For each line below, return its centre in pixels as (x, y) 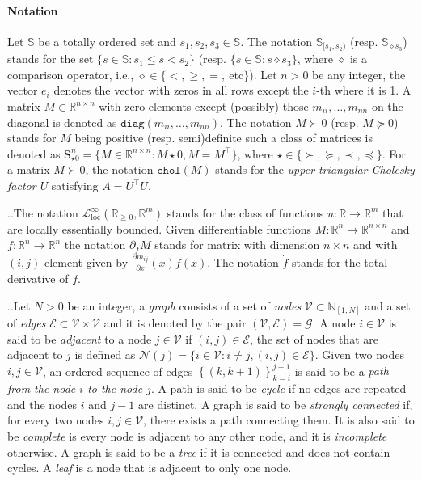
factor (22, 185)
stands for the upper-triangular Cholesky (315, 169)
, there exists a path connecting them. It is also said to (279, 420)
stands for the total (340, 262)
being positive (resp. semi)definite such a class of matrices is (224, 138)
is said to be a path (342, 371)
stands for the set (51, 59)
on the (387, 106)
